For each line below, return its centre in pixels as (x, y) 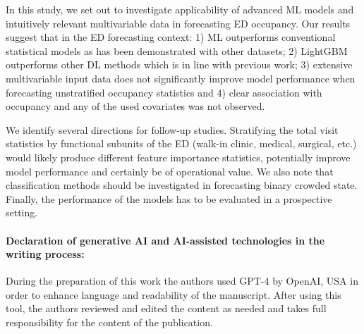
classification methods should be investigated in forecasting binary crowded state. (182, 185)
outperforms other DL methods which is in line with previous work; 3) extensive (179, 64)
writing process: (45, 254)
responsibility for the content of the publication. (109, 322)
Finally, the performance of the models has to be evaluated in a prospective (169, 198)
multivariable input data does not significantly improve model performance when (181, 78)
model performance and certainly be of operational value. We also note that (170, 171)
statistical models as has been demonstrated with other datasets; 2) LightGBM (177, 50)
